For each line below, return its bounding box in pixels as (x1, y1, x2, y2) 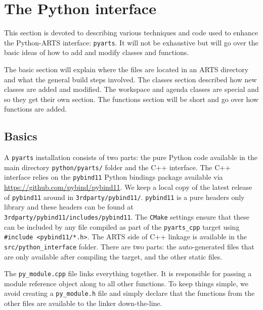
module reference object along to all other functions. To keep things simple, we (4, 278, 248, 288)
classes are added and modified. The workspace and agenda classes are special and (4, 84, 259, 94)
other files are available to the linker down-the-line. (4, 298, 162, 308)
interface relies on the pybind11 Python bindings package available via (4, 172, 223, 182)
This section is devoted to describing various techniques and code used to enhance (4, 27, 258, 38)
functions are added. (4, 104, 67, 114)
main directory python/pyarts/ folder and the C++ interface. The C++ (4, 162, 231, 172)
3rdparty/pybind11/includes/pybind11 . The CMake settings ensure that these (4, 211, 250, 222)
